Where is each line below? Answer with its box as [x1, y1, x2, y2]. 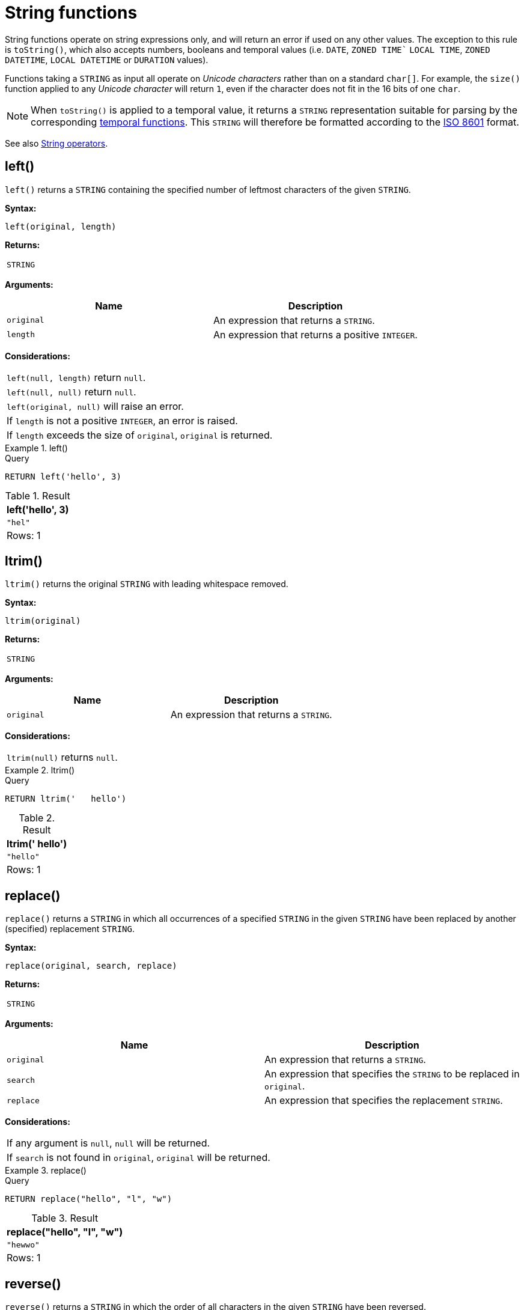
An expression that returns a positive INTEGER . [213, 328, 418, 341]
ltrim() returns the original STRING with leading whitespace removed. [5, 579, 288, 589]
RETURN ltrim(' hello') [5, 794, 127, 804]
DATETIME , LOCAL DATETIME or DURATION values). [5, 54, 209, 65]
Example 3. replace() [5, 1165, 87, 1176]
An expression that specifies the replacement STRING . [264, 1094, 503, 1107]
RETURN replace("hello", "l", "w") [5, 1194, 172, 1204]
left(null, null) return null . [7, 385, 136, 398]
